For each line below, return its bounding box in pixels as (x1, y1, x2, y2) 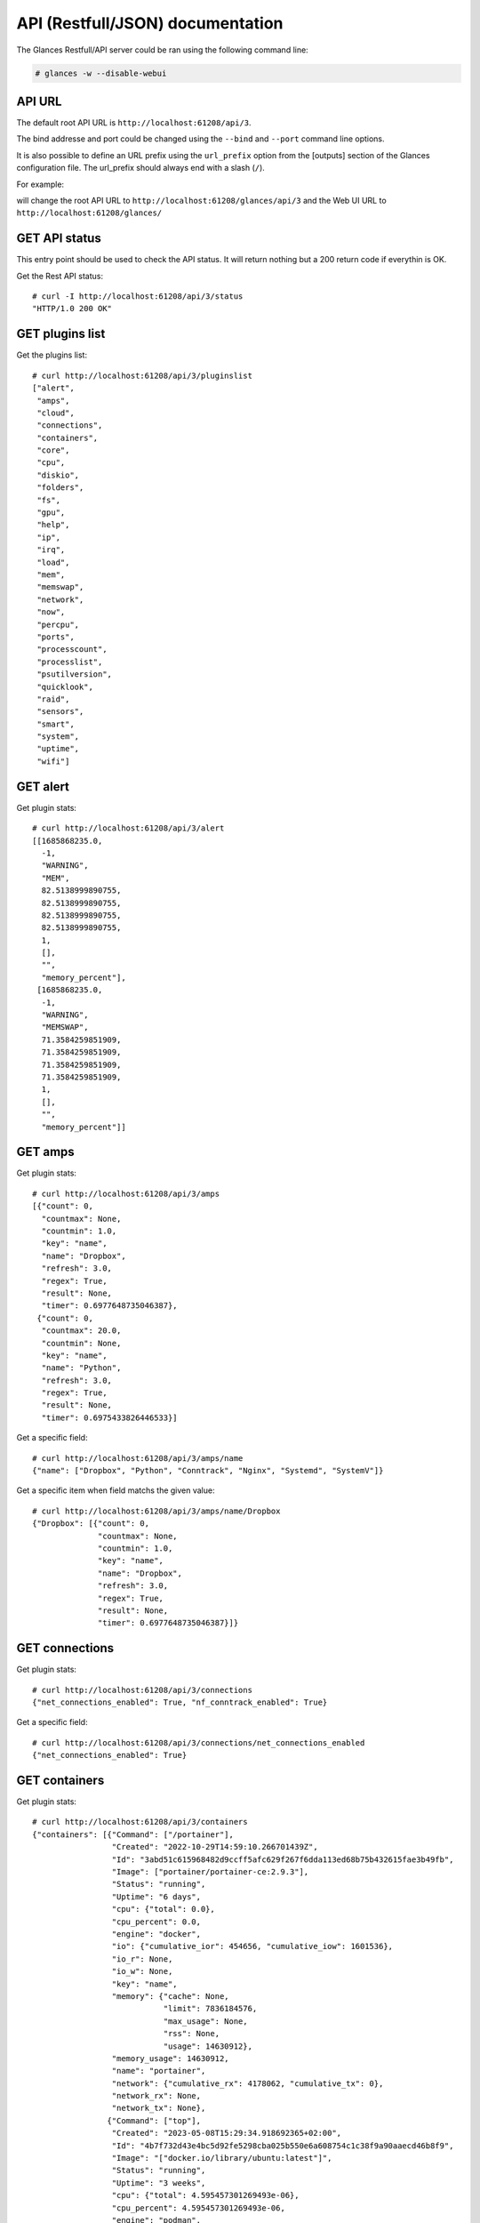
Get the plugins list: (16, 349, 88, 360)
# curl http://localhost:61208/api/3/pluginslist (32, 370, 253, 381)
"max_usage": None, (163, 2016, 248, 2026)
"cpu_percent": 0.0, (111, 1916, 202, 1927)
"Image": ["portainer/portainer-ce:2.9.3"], (111, 1867, 309, 1877)
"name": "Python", (41, 1363, 122, 1373)
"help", (36, 520, 70, 530)
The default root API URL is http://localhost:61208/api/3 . (16, 117, 252, 128)
